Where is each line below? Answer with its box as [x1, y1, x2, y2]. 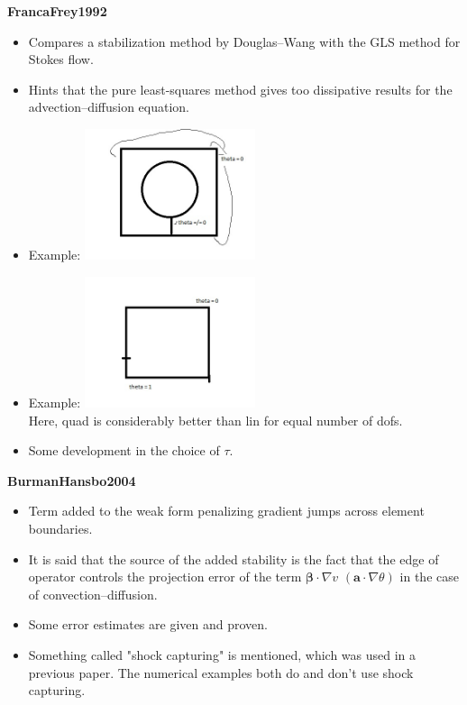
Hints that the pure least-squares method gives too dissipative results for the [28, 79, 453, 98]
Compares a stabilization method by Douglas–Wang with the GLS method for [28, 32, 461, 50]
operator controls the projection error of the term [28, 567, 302, 586]
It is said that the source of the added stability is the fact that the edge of [28, 549, 439, 568]
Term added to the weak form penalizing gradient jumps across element [28, 501, 425, 520]
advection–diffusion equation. [28, 97, 190, 116]
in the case [399, 567, 459, 586]
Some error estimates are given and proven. [28, 615, 268, 634]
